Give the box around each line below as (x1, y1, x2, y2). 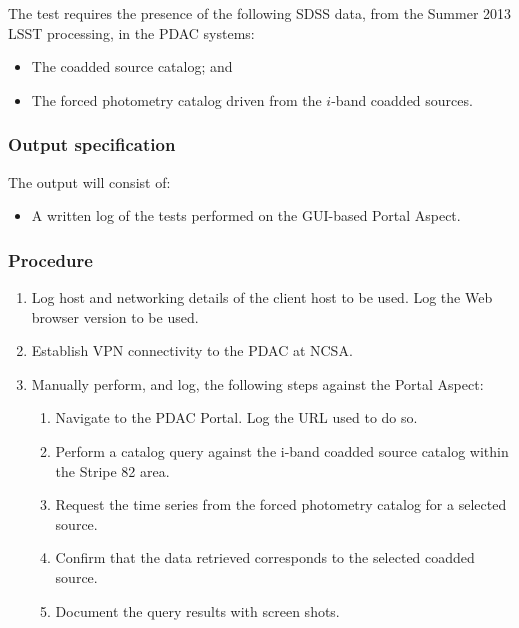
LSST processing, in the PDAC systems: (8, 22, 255, 43)
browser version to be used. (31, 306, 199, 327)
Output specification (8, 132, 176, 157)
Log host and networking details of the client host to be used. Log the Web (31, 287, 493, 307)
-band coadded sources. (331, 89, 473, 110)
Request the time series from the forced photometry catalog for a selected (55, 494, 507, 515)
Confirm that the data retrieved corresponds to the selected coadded (55, 547, 475, 568)
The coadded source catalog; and (31, 56, 233, 77)
